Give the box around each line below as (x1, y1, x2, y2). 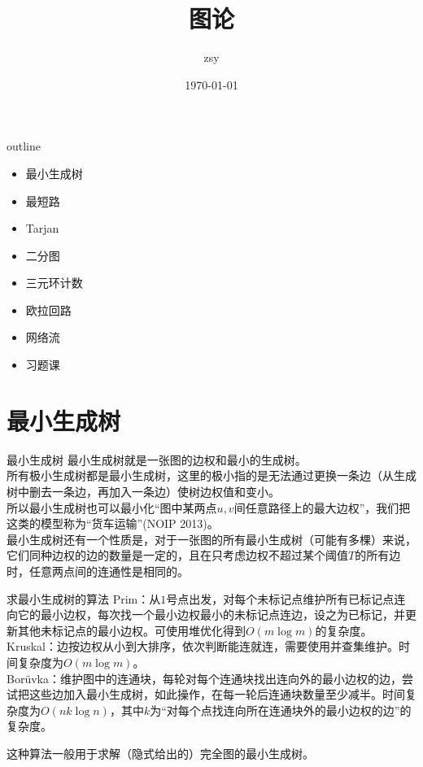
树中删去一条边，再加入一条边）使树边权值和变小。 (7, 482, 280, 499)
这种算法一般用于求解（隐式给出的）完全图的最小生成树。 (7, 744, 314, 761)
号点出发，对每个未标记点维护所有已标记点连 (166, 590, 406, 607)
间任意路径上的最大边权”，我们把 (233, 499, 411, 516)
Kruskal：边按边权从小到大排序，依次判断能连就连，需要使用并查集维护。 (7, 638, 399, 655)
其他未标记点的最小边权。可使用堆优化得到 (17, 621, 246, 638)
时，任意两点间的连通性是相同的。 (7, 562, 189, 579)
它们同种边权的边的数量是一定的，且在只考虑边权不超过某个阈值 (7, 547, 348, 564)
